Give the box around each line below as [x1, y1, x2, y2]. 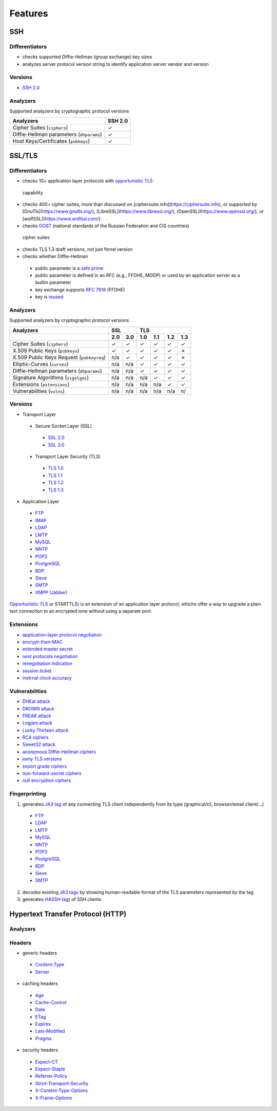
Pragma [35, 1035, 52, 1041]
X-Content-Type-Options [35, 1087, 88, 1094]
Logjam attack [22, 720, 52, 726]
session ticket [22, 667, 52, 673]
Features [9, 8, 48, 19]
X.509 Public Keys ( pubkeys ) [12, 347, 80, 354]
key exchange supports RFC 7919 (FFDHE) [35, 286, 125, 293]
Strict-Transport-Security [35, 1080, 89, 1086]
